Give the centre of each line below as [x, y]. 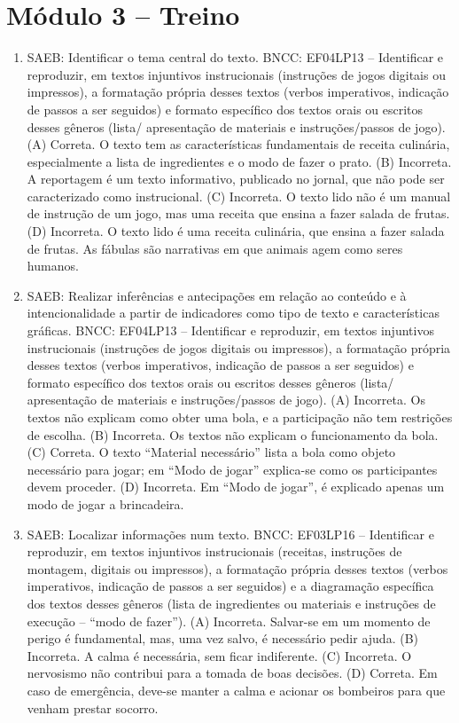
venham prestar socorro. [93, 707]
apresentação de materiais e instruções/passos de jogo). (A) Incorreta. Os [226, 400]
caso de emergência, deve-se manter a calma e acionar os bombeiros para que [236, 690]
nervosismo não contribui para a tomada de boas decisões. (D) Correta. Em [232, 673]
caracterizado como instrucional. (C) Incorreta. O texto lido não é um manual [239, 196]
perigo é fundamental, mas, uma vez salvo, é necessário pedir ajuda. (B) [223, 638]
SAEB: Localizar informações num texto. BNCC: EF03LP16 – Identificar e [230, 534]
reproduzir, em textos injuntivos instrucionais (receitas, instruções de [214, 551]
